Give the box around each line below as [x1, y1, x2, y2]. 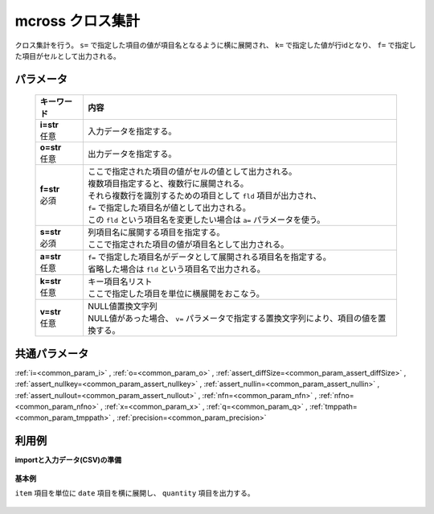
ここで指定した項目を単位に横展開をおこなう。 [88, 288, 265, 299]
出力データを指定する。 [88, 149, 177, 160]
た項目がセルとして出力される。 [14, 51, 121, 60]
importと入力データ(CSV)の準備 [14, 455, 122, 465]
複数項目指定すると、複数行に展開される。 [88, 178, 249, 189]
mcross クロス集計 [14, 12, 140, 30]
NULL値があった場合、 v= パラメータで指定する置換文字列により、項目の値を [88, 313, 379, 324]
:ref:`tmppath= [309, 402, 358, 412]
